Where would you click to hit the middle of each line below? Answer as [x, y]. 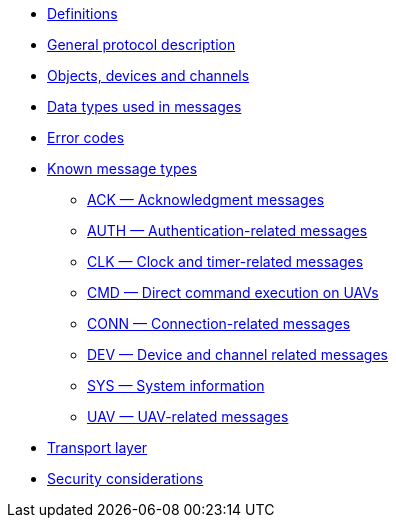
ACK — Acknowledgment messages [206, 199]
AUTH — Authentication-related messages [227, 230]
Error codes [86, 137]
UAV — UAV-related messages [188, 416]
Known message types [122, 168]
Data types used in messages [144, 106]
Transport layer [97, 447]
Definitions [82, 13]
